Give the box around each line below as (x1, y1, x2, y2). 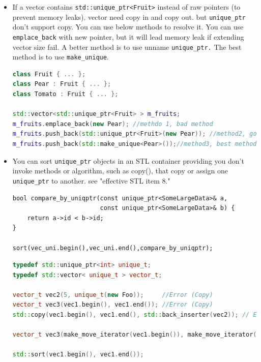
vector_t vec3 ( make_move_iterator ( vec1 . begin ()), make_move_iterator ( (12, 331, 257, 339)
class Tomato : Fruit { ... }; (12, 90, 119, 98)
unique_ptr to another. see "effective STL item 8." (12, 175, 170, 186)
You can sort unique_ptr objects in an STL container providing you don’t (12, 155, 244, 166)
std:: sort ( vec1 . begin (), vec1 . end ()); (12, 351, 144, 358)
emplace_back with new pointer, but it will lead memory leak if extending (12, 31, 244, 42)
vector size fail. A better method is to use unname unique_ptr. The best (12, 41, 242, 52)
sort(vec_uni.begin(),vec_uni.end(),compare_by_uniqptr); (12, 244, 213, 252)
